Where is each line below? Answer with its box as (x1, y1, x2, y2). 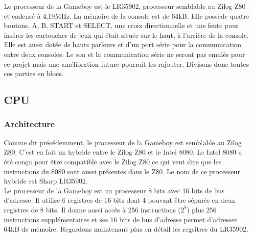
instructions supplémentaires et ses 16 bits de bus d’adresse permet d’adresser (4, 214, 237, 224)
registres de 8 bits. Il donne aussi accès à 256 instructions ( (4, 204, 181, 214)
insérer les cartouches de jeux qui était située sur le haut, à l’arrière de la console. (4, 29, 249, 40)
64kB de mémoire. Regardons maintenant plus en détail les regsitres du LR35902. (4, 224, 249, 234)
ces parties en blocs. (4, 68, 64, 79)
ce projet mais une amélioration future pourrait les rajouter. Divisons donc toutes (4, 58, 249, 69)
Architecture (4, 118, 55, 130)
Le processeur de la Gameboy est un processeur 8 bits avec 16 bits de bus (4, 185, 225, 195)
